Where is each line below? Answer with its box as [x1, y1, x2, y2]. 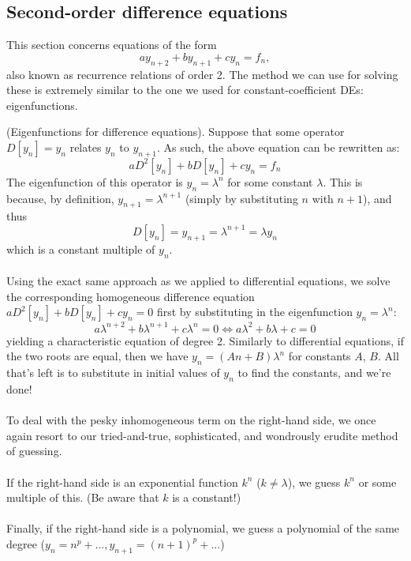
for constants [288, 348, 351, 364]
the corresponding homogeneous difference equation [6, 288, 255, 304]
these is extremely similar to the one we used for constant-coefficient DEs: [6, 81, 364, 98]
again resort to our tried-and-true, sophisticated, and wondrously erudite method [6, 427, 398, 443]
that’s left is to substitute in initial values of [6, 364, 220, 381]
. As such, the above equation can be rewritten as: [156, 138, 400, 155]
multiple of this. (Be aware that [6, 489, 159, 506]
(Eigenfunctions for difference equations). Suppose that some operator [6, 123, 345, 140]
